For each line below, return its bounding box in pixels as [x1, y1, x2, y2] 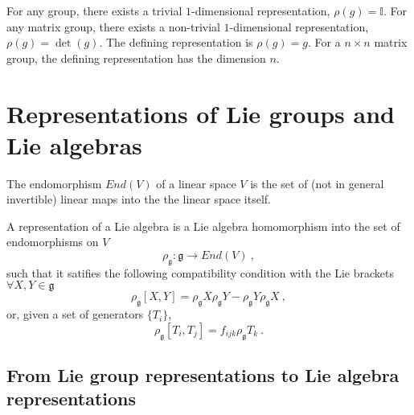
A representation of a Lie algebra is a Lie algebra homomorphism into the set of [6, 217, 400, 234]
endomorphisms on [6, 233, 99, 250]
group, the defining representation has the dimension [6, 49, 266, 66]
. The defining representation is [99, 34, 253, 51]
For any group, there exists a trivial [6, 2, 182, 18]
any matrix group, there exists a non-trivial [6, 18, 220, 35]
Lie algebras [6, 128, 142, 161]
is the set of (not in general [250, 175, 384, 191]
